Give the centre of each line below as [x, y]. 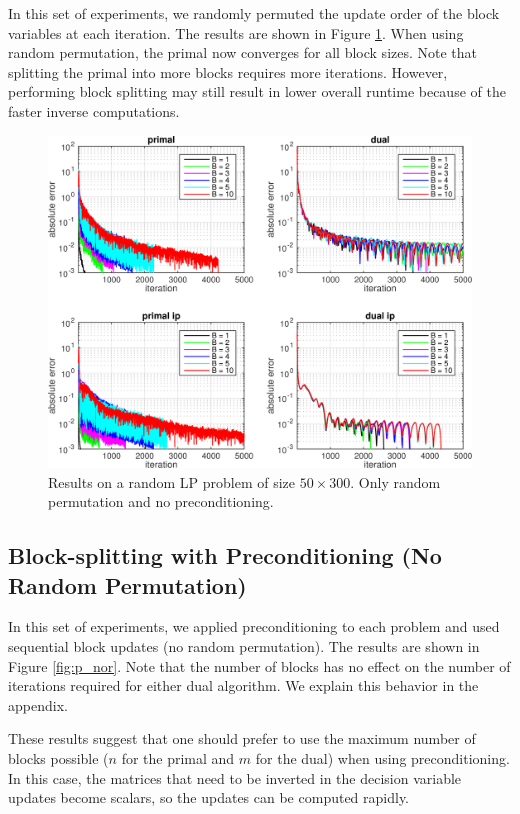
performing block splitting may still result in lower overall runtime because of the [257, 91]
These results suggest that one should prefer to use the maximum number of [242, 738]
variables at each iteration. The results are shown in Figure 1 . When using [236, 32]
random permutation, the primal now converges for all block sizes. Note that [243, 52]
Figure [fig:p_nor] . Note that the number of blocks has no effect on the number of [259, 665]
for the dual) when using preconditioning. [382, 757]
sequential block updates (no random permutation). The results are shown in [244, 646]
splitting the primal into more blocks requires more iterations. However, [228, 71]
